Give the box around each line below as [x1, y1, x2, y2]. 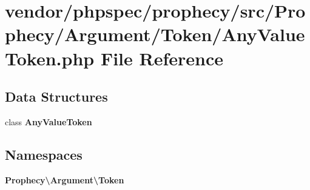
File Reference [100, 45, 223, 70]
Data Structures [5, 87, 108, 106]
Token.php [5, 45, 95, 70]
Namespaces [5, 145, 83, 163]
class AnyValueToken [5, 115, 92, 128]
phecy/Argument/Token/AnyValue [5, 22, 305, 47]
